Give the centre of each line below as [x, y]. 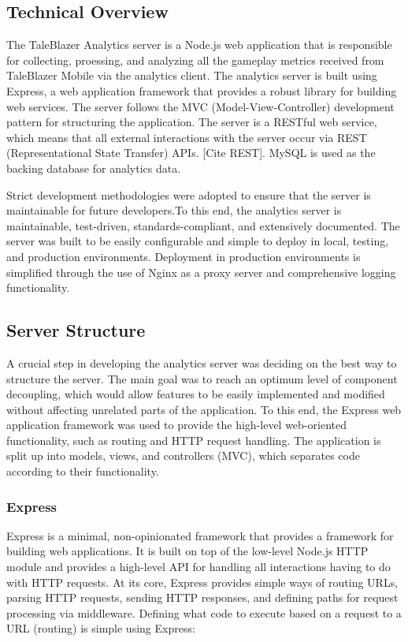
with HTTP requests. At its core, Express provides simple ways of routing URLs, [202, 582]
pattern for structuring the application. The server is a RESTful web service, [192, 122]
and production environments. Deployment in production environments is [184, 256]
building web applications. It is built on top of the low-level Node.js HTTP [187, 551]
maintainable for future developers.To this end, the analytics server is [174, 210]
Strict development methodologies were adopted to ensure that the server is [189, 194]
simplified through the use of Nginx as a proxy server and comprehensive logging [201, 272]
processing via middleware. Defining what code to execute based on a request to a [204, 612]
